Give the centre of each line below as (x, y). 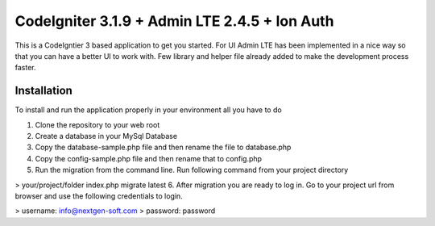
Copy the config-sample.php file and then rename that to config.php (148, 158)
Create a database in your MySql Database (106, 136)
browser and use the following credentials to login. (99, 196)
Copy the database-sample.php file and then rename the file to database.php (163, 147)
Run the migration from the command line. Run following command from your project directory (192, 170)
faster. (25, 68)
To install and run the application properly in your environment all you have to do (148, 110)
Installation (43, 91)
